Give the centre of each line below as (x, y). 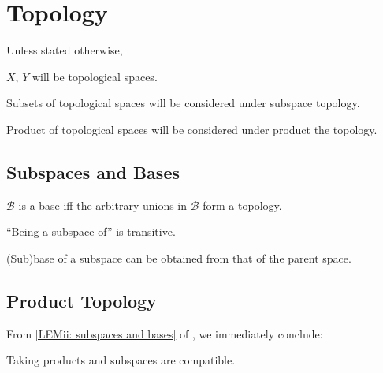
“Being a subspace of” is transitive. (91, 231)
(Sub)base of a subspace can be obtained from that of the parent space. (179, 257)
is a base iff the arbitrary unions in (103, 205)
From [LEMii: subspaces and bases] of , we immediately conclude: (165, 333)
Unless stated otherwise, (65, 50)
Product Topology (82, 300)
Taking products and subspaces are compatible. (121, 360)
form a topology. (242, 205)
